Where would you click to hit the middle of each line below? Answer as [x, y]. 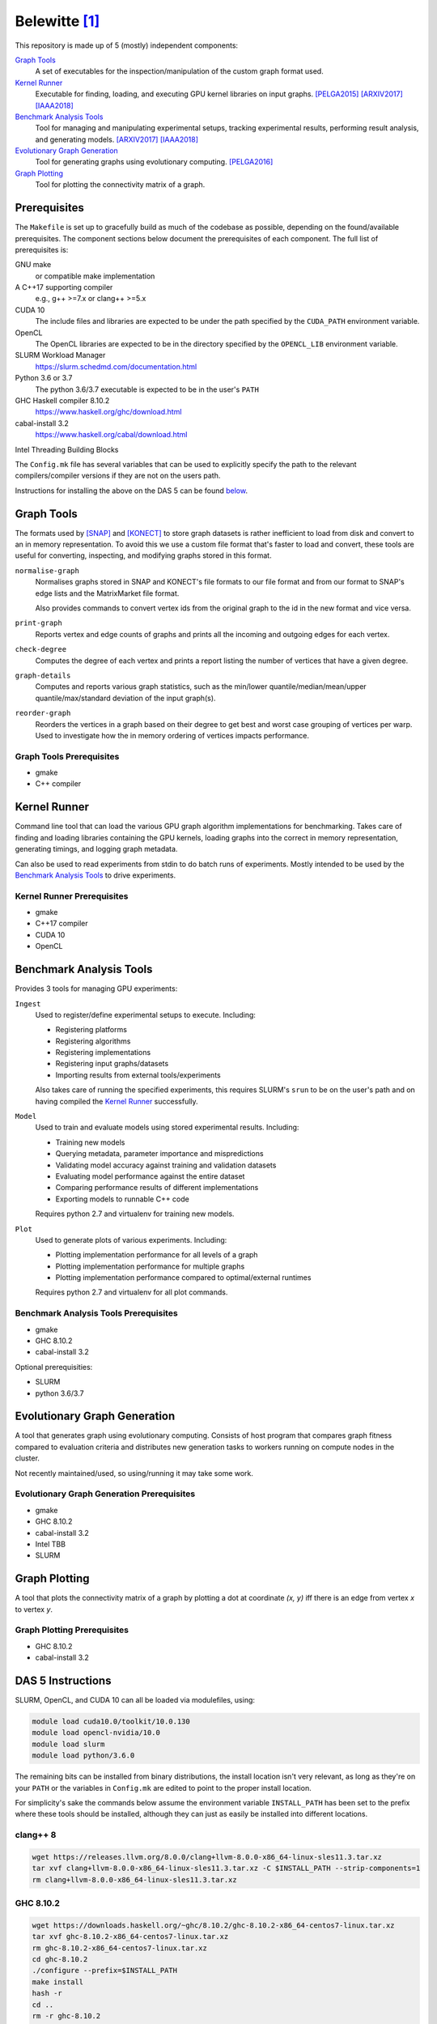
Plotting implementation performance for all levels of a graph [157, 1255]
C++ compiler [58, 784]
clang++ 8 [36, 1835]
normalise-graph [47, 570]
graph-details [43, 675]
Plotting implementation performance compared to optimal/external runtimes [183, 1278]
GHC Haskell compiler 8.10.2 [62, 400]
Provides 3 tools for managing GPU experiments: [96, 989]
